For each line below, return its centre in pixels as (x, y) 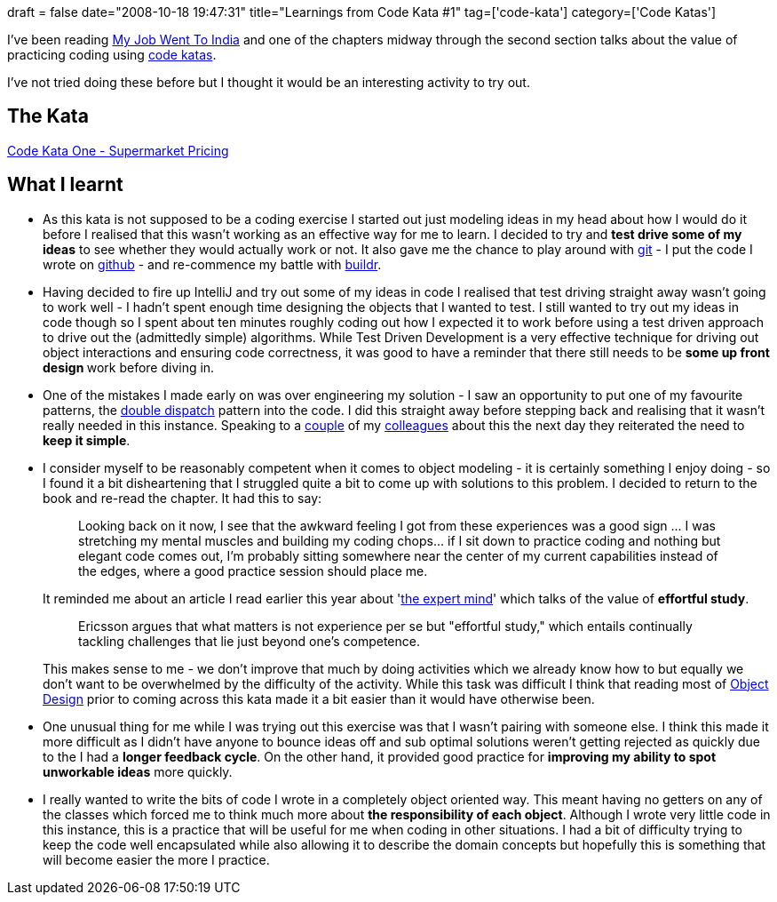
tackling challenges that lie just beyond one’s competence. (249, 641)
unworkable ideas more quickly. (138, 771)
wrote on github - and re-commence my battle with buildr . (212, 264)
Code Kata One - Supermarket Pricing (118, 150)
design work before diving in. (129, 367)
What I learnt (65, 185)
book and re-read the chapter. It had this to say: (182, 498)
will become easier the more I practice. (156, 859)
